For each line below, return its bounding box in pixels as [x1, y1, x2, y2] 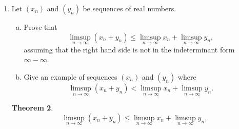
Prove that [24, 22, 57, 32]
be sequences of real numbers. [83, 3, 176, 13]
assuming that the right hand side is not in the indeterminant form [24, 44, 235, 54]
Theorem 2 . [11, 102, 53, 113]
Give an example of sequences [24, 71, 117, 82]
